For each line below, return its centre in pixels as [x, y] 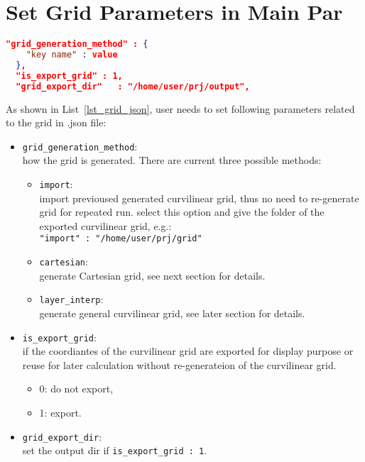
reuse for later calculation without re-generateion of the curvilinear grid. [179, 364]
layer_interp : [71, 299]
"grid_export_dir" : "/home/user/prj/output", [133, 86]
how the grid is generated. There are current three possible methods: [172, 160]
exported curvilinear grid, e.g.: [105, 225]
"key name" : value [72, 55]
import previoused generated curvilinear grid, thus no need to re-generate [199, 198]
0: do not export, [76, 389]
